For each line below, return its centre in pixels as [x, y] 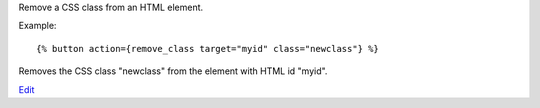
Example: [37, 26]
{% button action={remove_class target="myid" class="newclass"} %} [207, 48]
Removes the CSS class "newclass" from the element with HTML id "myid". [173, 71]
